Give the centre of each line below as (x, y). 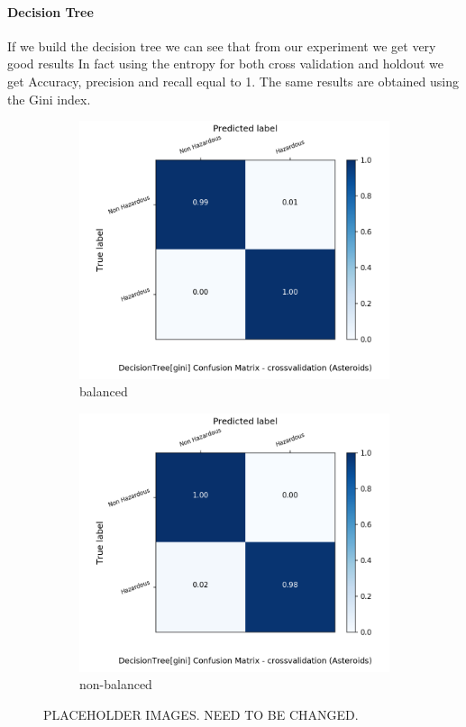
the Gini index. (49, 99)
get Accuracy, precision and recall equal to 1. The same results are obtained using (233, 81)
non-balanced (116, 684)
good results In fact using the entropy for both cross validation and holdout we (225, 64)
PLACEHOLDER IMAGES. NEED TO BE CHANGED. (201, 714)
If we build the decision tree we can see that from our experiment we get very (222, 45)
